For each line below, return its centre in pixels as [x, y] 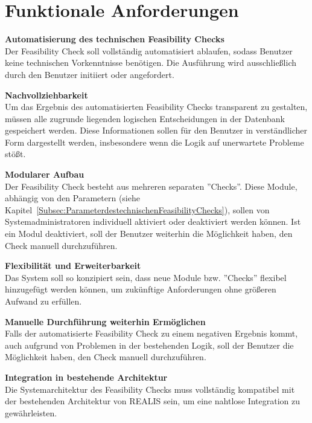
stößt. [15, 154]
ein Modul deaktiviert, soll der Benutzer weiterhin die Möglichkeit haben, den [149, 234]
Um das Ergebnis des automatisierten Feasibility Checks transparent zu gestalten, [156, 107]
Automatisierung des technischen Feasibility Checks [115, 39]
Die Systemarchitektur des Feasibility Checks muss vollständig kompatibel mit [150, 389]
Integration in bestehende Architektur [86, 377]
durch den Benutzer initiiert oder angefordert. [90, 74]
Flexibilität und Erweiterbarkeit [73, 266]
